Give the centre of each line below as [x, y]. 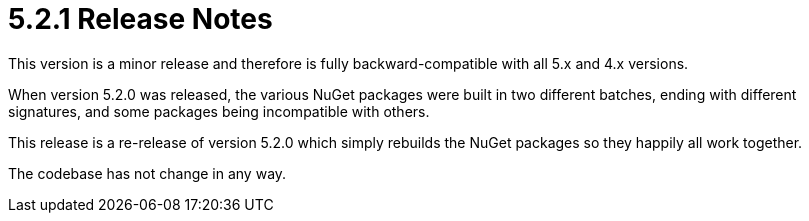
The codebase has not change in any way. [147, 173]
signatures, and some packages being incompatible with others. [219, 111]
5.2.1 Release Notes [140, 19]
